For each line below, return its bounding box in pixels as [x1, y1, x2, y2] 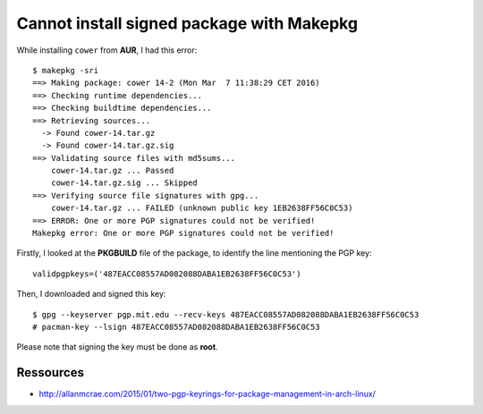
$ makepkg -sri [32, 65, 99, 75]
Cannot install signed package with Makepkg [16, 13, 358, 33]
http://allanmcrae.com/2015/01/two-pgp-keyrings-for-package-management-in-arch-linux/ [38, 389, 376, 400]
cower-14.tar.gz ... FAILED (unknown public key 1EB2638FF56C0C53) [50, 203, 353, 214]
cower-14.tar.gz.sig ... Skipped [50, 178, 199, 188]
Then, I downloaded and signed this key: [16, 289, 166, 300]
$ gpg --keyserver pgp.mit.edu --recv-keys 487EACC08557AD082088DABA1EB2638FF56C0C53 [32, 309, 419, 319]
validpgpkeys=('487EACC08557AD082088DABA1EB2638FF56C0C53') [32, 268, 301, 279]
